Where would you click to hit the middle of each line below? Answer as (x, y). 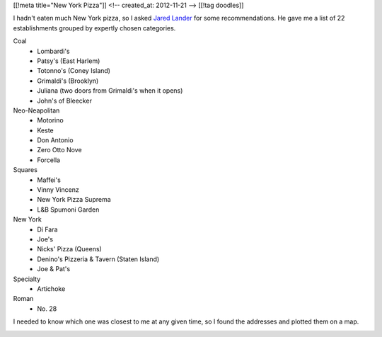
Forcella (48, 160)
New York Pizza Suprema (74, 200)
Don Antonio (55, 140)
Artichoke (51, 289)
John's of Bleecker (64, 101)
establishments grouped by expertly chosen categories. (94, 28)
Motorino (50, 120)
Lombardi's (53, 51)
